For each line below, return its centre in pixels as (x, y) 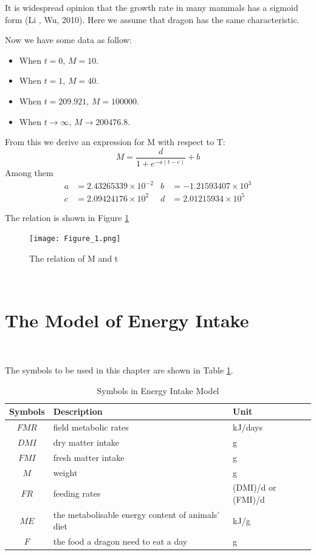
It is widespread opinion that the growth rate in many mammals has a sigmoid (152, 7)
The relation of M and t (74, 258)
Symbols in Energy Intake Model (158, 390)
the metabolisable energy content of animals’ (136, 514)
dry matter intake (86, 442)
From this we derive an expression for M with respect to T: (115, 142)
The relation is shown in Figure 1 (67, 217)
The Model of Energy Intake (127, 320)
